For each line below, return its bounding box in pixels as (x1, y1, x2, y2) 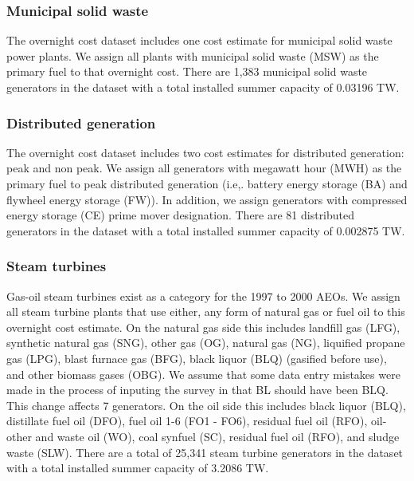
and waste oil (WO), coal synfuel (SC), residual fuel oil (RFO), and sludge (35, 428, 400, 444)
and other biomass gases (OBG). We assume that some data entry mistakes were (6, 365, 400, 382)
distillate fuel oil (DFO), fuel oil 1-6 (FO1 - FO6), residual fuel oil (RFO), (6, 412, 368, 429)
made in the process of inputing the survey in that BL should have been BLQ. (6, 381, 389, 398)
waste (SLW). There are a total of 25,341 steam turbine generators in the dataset (6, 444, 404, 460)
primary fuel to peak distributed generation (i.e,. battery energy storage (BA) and (6, 175, 408, 191)
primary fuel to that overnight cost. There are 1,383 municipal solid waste (6, 63, 368, 80)
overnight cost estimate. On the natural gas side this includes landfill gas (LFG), (6, 318, 400, 335)
